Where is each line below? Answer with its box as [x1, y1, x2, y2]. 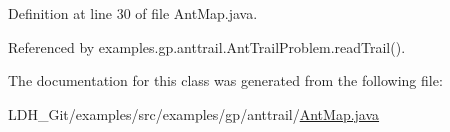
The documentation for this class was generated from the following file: [8, 70, 443, 91]
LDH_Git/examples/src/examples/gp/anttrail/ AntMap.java [8, 103, 380, 124]
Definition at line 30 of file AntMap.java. [8, 3, 258, 23]
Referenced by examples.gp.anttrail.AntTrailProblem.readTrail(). [8, 36, 406, 57]
